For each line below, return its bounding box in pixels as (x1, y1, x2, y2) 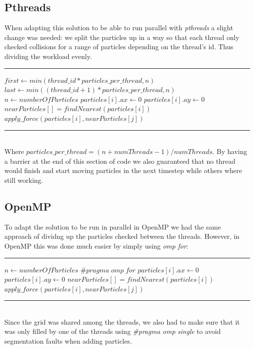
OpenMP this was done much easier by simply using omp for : (4, 240, 188, 251)
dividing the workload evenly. (4, 51, 92, 61)
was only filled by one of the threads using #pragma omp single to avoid (4, 326, 221, 336)
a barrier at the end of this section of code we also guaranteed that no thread (4, 155, 235, 166)
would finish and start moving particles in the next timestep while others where (4, 165, 242, 175)
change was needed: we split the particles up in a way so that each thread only (4, 32, 239, 42)
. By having (212, 146, 247, 156)
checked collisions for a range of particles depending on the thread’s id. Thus (4, 41, 234, 52)
